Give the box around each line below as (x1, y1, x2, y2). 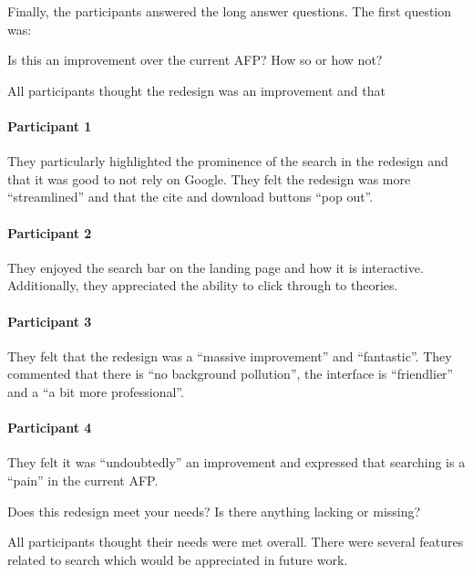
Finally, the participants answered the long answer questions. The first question (7, 2, 452, 20)
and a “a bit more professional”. (7, 382, 184, 401)
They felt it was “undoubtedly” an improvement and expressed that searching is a (7, 453, 466, 472)
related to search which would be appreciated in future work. (7, 549, 348, 569)
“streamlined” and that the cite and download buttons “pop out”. (7, 187, 374, 206)
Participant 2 (7, 223, 92, 242)
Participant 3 (7, 311, 92, 330)
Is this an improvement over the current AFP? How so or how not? (7, 50, 383, 69)
